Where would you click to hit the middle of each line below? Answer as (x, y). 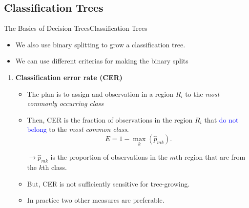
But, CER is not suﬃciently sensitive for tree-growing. (108, 183)
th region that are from (211, 157)
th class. (55, 167)
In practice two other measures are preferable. (96, 200)
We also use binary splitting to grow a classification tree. (100, 44)
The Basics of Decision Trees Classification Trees (76, 28)
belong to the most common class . (78, 129)
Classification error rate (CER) (69, 77)
